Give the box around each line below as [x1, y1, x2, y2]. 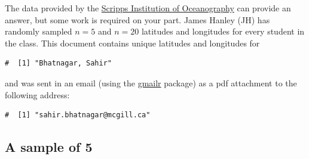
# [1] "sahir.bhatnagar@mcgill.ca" [5, 111, 151, 120]
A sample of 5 [5, 138, 93, 156]
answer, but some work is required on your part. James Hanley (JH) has [5, 13, 270, 26]
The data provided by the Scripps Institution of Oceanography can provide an [5, 2, 291, 14]
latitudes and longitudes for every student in [141, 25, 305, 38]
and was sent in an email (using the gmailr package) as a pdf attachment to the [5, 76, 297, 89]
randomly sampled [5, 25, 72, 38]
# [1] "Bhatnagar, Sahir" [5, 59, 112, 68]
